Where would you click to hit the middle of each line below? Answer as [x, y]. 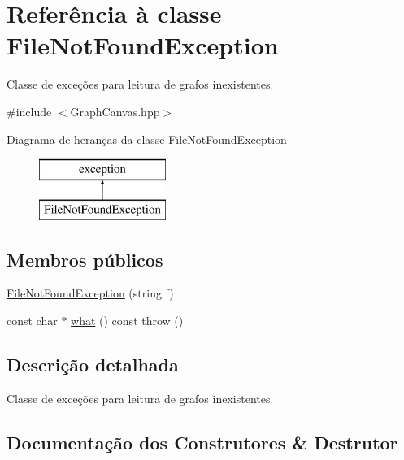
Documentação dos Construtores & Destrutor [202, 442]
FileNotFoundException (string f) [90, 293]
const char [32, 321]
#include [29, 111]
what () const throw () [127, 321]
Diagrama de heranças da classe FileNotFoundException [147, 139]
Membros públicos [85, 259]
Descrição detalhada [93, 365]
